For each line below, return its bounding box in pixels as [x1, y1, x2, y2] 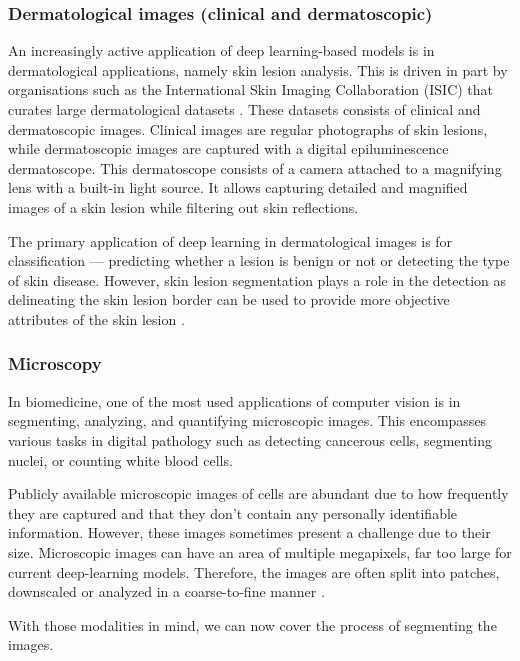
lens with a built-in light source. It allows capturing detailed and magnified [8, 177, 468, 198]
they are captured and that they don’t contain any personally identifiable [8, 502, 458, 523]
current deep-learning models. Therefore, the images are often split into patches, [8, 561, 500, 582]
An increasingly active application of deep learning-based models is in [8, 40, 435, 61]
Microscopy [8, 351, 102, 376]
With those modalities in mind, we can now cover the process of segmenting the [8, 614, 497, 635]
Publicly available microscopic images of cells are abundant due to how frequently [8, 483, 509, 504]
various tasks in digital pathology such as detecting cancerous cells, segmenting [8, 429, 493, 450]
